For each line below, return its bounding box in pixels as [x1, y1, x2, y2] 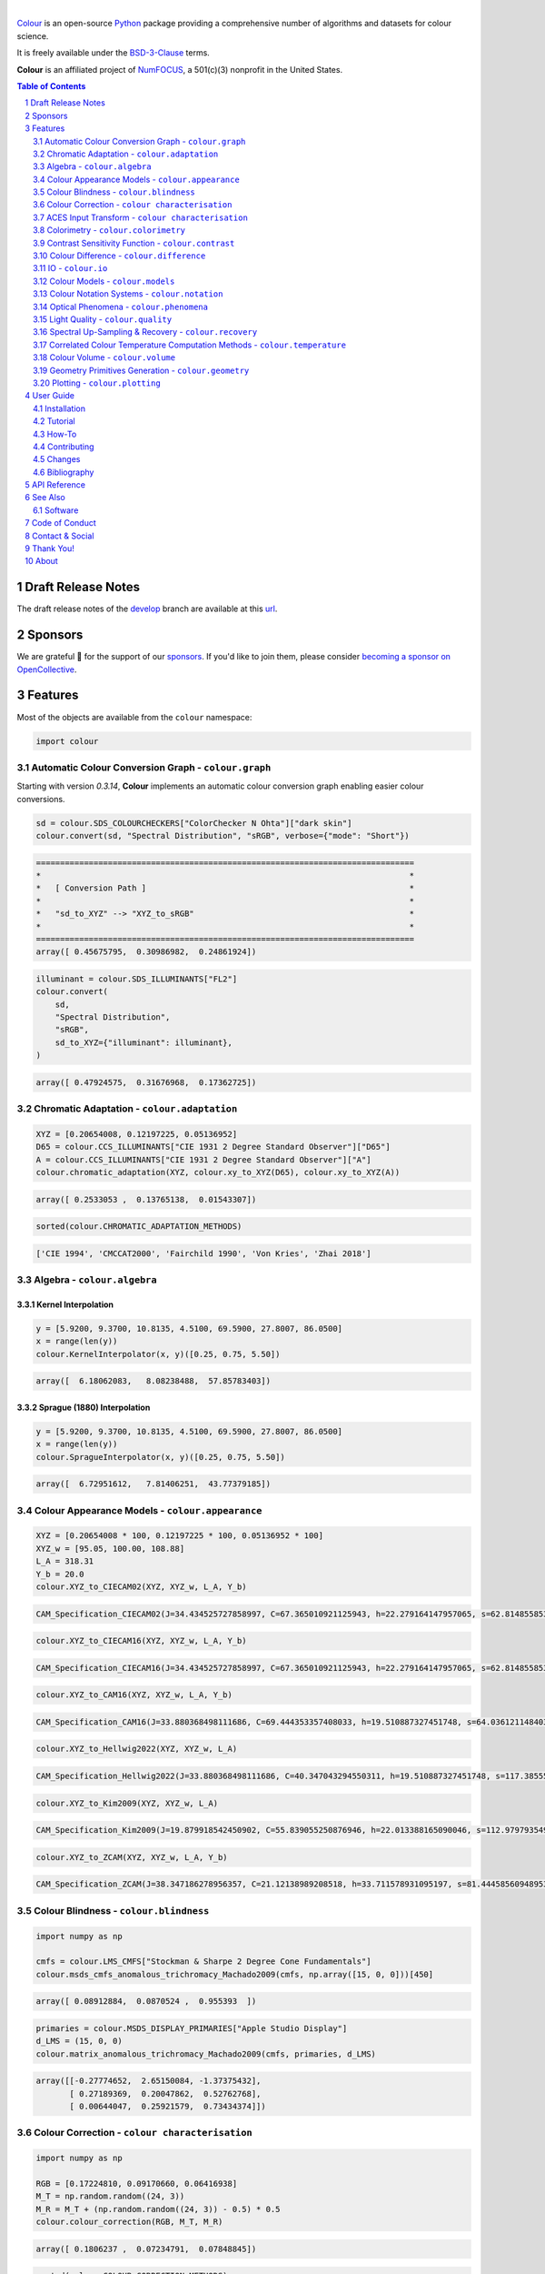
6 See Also [25, 492, 65, 503]
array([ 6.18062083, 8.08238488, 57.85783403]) [35, 1376, 272, 1386]
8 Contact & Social [25, 530, 94, 541]
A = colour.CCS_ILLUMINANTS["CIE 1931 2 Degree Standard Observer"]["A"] [35, 1154, 372, 1164]
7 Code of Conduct [25, 518, 97, 528]
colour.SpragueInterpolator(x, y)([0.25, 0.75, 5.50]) [35, 1452, 285, 1462]
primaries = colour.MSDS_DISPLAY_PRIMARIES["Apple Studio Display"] [35, 2023, 348, 2033]
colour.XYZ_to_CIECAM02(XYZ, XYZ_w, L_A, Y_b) [35, 1582, 247, 1592]
